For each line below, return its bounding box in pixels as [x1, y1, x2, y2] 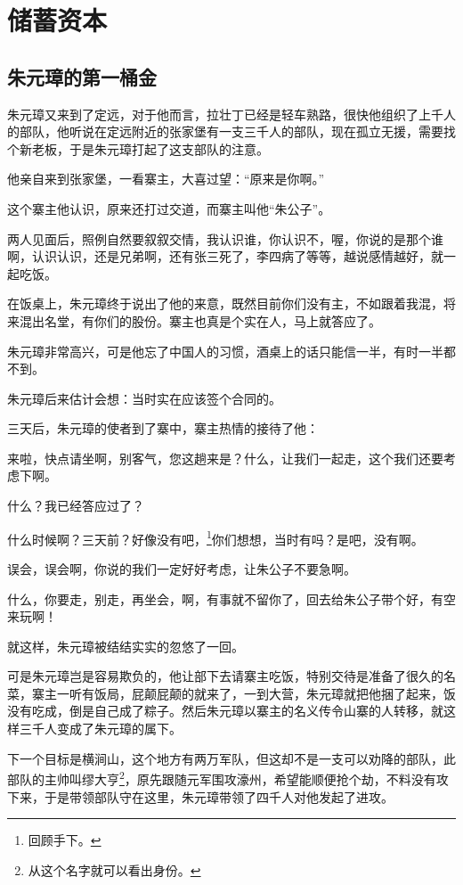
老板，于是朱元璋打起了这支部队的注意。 [31, 139, 269, 158]
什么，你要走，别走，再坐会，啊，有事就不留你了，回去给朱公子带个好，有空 [7, 589, 456, 608]
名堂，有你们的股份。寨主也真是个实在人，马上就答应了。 [44, 311, 381, 330]
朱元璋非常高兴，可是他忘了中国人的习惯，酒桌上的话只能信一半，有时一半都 [7, 341, 456, 360]
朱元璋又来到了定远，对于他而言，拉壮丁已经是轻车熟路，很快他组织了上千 [7, 104, 443, 123]
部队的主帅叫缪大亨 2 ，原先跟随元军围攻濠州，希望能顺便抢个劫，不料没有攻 [7, 767, 449, 788]
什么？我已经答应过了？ [7, 496, 144, 515]
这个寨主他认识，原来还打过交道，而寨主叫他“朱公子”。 [7, 199, 331, 217]
